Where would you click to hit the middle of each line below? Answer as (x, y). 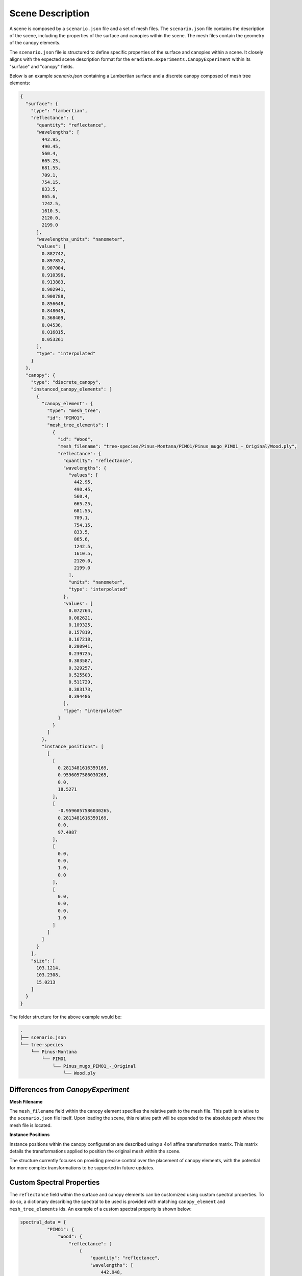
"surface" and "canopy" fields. (42, 66)
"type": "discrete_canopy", (66, 382)
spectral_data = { (43, 1222)
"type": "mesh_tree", (74, 411)
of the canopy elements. (35, 43)
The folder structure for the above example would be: (66, 1017)
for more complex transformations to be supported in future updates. (82, 1168)
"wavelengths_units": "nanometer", (81, 239)
